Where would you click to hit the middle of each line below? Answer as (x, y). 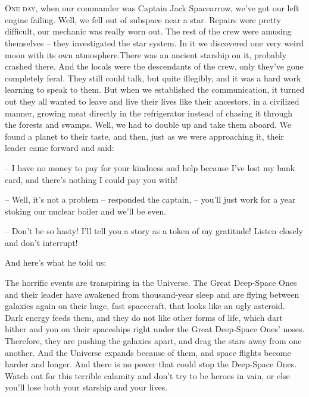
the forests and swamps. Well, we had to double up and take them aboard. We (148, 125)
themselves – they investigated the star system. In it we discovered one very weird (154, 42)
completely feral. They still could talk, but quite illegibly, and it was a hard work (153, 78)
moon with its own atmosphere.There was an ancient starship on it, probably (146, 54)
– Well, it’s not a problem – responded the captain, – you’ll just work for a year (150, 199)
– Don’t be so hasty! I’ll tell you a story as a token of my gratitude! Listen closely (154, 231)
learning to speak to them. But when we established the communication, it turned (155, 89)
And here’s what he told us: (56, 262)
